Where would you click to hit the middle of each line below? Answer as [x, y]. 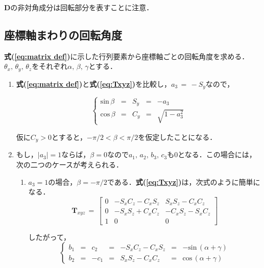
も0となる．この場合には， [212, 154]
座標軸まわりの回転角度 [63, 34]
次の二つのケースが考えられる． [70, 164]
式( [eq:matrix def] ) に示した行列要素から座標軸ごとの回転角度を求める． [127, 56]
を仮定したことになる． [177, 137]
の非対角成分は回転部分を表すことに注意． [82, 7]
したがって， [49, 237]
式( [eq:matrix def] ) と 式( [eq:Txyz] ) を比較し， [94, 83]
